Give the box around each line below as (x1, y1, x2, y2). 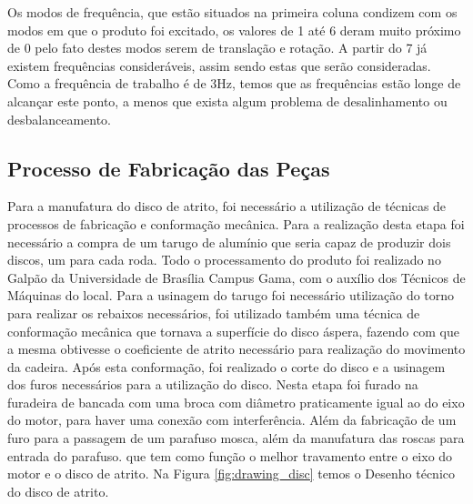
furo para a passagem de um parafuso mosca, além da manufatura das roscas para (7, 428, 465, 448)
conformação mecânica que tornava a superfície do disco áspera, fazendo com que (7, 321, 459, 340)
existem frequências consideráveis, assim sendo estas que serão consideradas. (7, 55, 431, 75)
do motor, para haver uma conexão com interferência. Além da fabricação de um (7, 410, 457, 429)
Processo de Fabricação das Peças (7, 154, 330, 182)
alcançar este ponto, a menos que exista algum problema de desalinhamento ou (7, 91, 448, 110)
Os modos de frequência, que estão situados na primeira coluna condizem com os (7, 3, 458, 21)
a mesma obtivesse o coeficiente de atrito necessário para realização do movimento (7, 339, 466, 358)
